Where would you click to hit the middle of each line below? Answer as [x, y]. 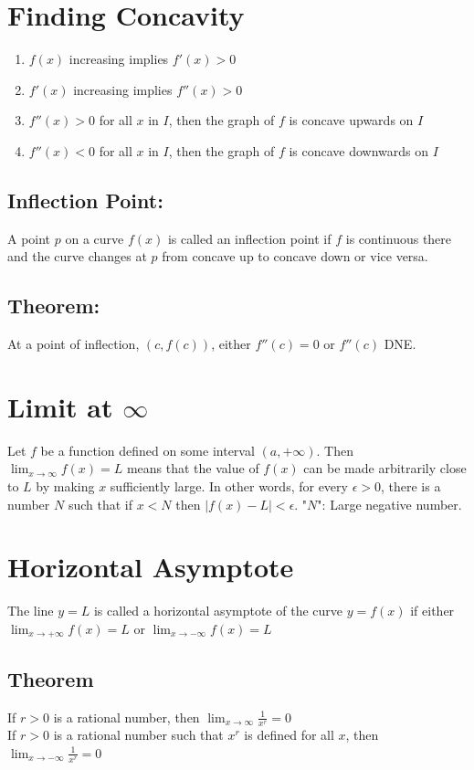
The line [31, 611]
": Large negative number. [390, 504]
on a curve [95, 238]
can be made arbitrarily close [385, 468]
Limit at [60, 406]
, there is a [411, 486]
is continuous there [399, 238]
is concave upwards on [351, 120]
